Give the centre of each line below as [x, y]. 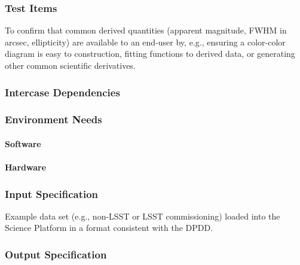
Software [23, 143]
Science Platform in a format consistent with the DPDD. [109, 228]
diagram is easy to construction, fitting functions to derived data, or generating [150, 54]
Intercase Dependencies [62, 92]
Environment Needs [53, 119]
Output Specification [56, 254]
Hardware [26, 167]
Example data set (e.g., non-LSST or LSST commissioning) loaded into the [143, 216]
